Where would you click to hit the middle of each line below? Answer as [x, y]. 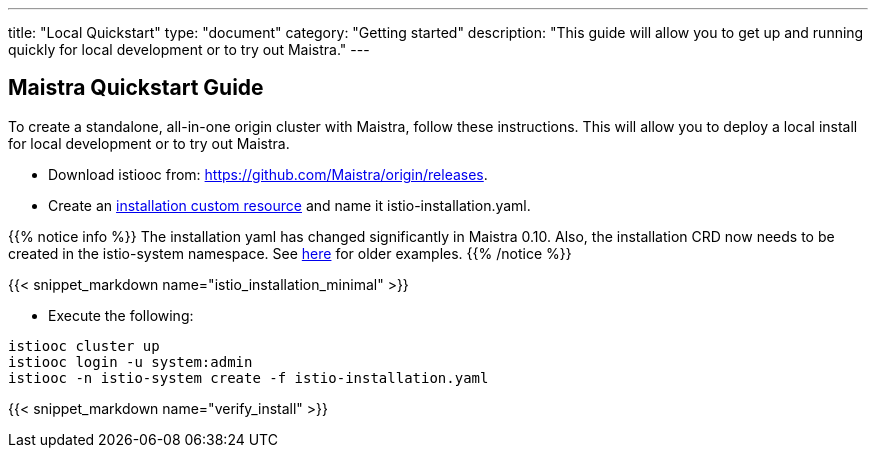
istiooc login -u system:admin [130, 361]
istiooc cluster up [84, 345]
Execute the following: [121, 315]
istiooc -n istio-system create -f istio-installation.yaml [248, 377]
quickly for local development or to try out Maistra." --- [189, 49]
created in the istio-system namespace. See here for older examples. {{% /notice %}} [290, 253]
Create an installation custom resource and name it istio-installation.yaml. [289, 205]
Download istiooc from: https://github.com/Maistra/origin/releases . [268, 174]
